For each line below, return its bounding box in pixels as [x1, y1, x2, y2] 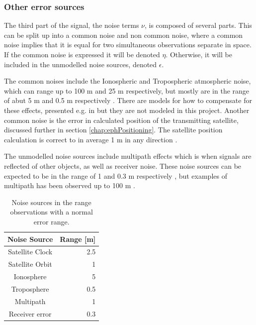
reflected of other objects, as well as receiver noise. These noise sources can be [4, 160, 242, 171]
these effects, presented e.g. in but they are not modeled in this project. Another [4, 105, 250, 115]
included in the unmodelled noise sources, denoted [4, 59, 157, 69]
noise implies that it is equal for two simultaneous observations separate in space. [4, 39, 252, 50]
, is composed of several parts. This [145, 20, 252, 30]
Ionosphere [13, 271, 47, 282]
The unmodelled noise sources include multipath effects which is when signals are [4, 151, 252, 161]
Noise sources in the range [11, 197, 91, 207]
